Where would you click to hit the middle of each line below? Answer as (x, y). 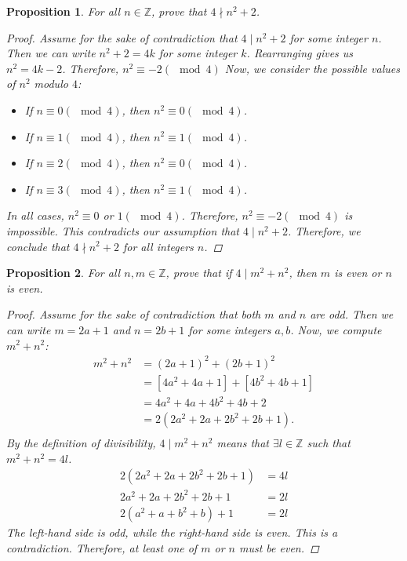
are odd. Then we (352, 314)
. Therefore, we (324, 230)
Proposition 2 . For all (64, 273)
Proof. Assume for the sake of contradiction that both (134, 314)
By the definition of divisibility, (81, 443)
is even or (358, 273)
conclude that (38, 246)
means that (243, 443)
